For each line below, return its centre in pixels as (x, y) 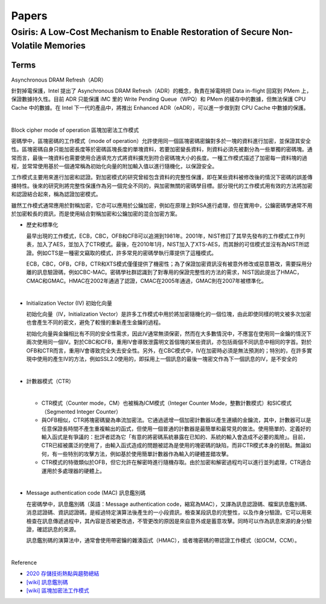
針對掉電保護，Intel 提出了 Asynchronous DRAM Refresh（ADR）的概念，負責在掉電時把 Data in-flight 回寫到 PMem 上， (161, 91)
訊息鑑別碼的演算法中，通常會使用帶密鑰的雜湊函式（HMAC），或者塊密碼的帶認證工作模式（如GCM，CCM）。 (163, 541)
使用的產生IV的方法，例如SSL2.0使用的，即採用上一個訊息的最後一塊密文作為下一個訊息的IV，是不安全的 (167, 358)
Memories (65, 46)
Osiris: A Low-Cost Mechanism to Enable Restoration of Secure (141, 32)
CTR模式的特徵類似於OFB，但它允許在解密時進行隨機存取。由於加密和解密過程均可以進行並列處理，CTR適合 (176, 462)
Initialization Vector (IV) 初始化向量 (69, 303)
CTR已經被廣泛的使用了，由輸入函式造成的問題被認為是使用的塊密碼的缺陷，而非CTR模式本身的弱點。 (168, 445)
